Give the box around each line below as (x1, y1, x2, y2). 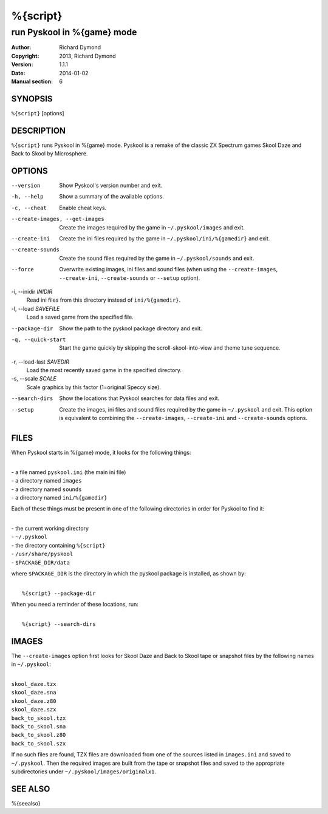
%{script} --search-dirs (22, 620, 96, 628)
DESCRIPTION (11, 125, 66, 136)
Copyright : (11, 52, 39, 59)
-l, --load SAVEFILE (11, 305, 60, 312)
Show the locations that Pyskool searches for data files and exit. (59, 395, 220, 402)
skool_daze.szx (11, 706, 57, 713)
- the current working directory (11, 525, 89, 532)
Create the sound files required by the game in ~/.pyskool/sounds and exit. (59, 254, 255, 262)
